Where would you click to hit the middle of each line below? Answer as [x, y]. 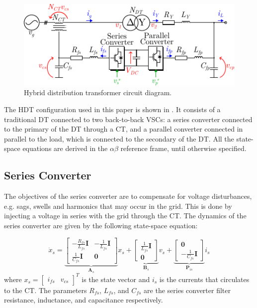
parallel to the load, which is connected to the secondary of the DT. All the [119, 138]
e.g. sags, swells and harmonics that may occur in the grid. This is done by [118, 206]
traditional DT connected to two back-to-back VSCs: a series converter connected [128, 119]
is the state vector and [116, 279]
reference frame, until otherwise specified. [183, 148]
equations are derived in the [65, 148]
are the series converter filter [187, 290]
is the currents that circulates [204, 279]
